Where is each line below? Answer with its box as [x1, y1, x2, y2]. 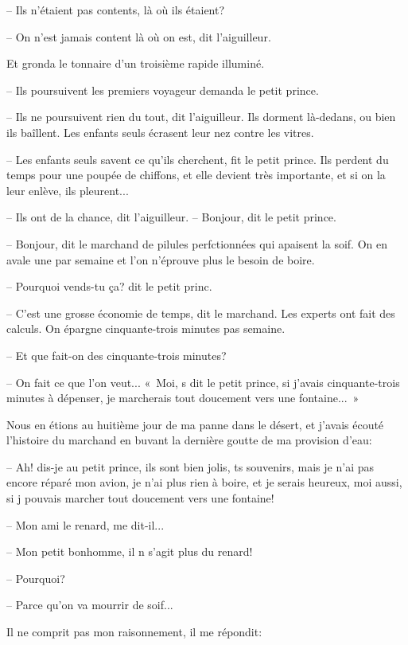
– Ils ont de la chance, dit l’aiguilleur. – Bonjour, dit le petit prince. [6, 209, 336, 225]
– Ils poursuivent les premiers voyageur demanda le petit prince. [6, 81, 319, 98]
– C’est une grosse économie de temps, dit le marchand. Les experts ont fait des [6, 304, 395, 321]
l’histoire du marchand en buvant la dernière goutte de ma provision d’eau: [6, 432, 372, 448]
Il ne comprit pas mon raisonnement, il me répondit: [6, 623, 262, 640]
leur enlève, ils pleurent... [6, 182, 129, 198]
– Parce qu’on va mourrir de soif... [6, 596, 173, 613]
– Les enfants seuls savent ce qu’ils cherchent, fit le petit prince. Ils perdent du [6, 150, 389, 167]
